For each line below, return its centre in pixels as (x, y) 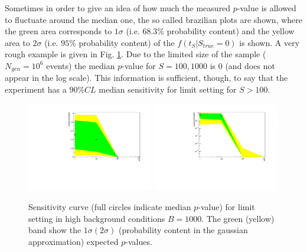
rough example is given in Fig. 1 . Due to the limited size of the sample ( (135, 54)
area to (17, 42)
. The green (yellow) (238, 218)
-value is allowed (267, 8)
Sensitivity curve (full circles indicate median (110, 207)
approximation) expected (74, 241)
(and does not (250, 65)
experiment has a (36, 89)
